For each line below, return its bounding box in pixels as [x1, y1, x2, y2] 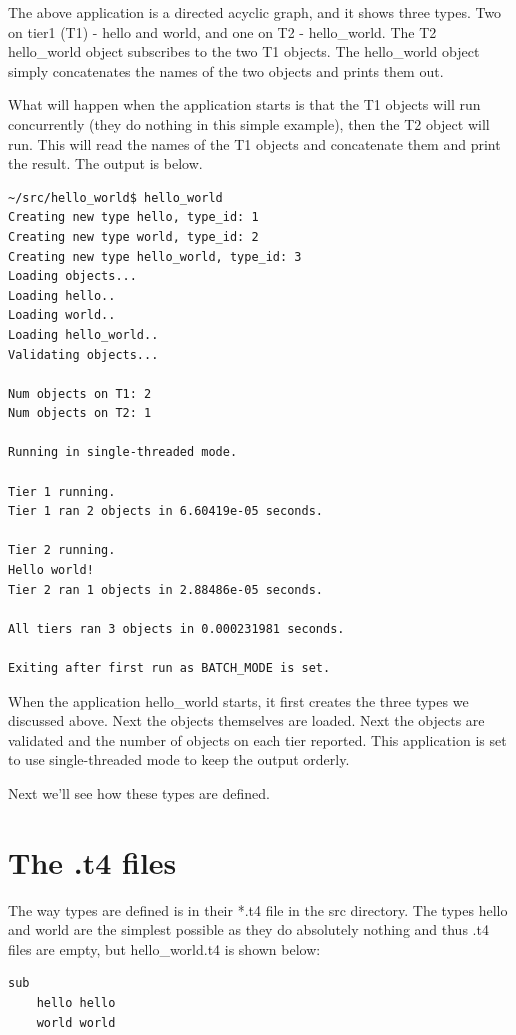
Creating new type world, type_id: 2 [8, 229, 259, 244]
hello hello [36, 996, 116, 1011]
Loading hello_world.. [8, 327, 159, 342]
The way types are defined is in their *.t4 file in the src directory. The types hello [8, 899, 508, 920]
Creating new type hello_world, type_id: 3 [8, 249, 302, 264]
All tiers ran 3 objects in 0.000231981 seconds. [8, 621, 345, 636]
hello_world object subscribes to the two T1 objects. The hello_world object [8, 41, 480, 62]
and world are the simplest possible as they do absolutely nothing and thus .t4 [8, 919, 489, 940]
